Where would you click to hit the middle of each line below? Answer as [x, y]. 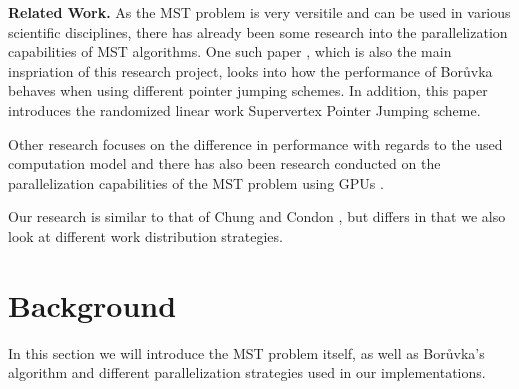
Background [92, 304]
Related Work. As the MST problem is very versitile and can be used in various [259, 12]
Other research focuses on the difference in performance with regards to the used [255, 143]
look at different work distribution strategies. [145, 235]
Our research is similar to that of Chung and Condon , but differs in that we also [257, 216]
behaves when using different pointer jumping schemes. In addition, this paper [248, 90]
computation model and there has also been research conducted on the [224, 163]
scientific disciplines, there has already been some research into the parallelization [258, 31]
